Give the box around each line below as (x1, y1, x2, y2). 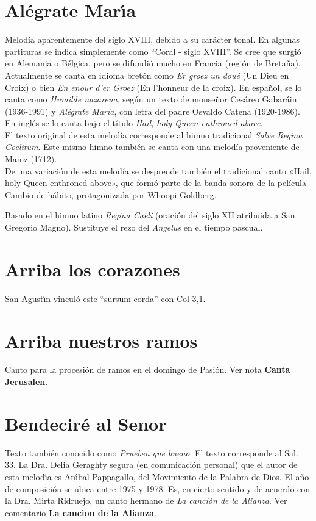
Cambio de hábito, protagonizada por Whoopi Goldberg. (5, 188, 217, 201)
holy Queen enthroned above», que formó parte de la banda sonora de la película (5, 176, 306, 189)
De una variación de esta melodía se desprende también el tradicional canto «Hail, (5, 164, 312, 177)
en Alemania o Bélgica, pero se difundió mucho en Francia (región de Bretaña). (5, 57, 301, 70)
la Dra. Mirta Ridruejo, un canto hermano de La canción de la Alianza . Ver (5, 494, 287, 507)
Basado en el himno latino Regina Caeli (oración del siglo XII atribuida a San (5, 209, 295, 221)
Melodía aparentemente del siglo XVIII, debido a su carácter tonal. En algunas (5, 33, 300, 46)
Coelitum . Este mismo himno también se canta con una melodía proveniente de (5, 140, 300, 153)
